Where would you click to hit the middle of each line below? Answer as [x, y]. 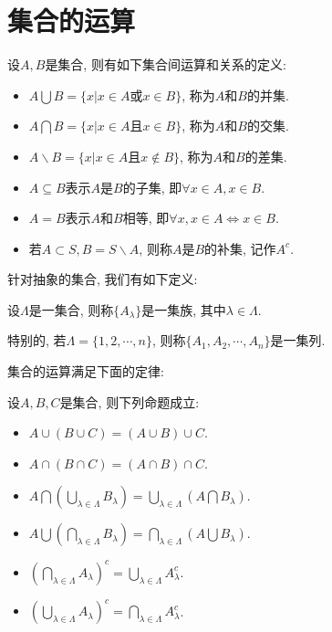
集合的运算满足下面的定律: [86, 371]
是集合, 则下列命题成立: [130, 401]
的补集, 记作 [240, 248]
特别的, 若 [37, 340]
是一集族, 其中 [184, 309]
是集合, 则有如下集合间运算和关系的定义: [166, 64]
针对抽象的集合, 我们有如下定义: [103, 279]
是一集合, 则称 [71, 309]
